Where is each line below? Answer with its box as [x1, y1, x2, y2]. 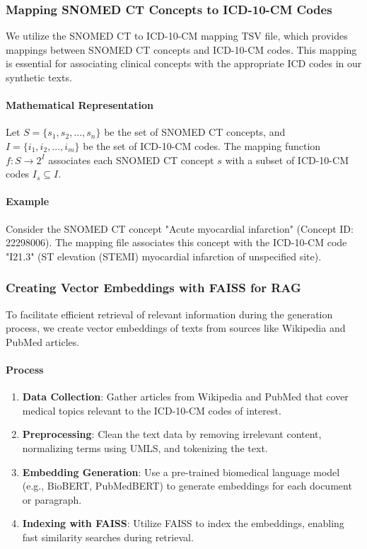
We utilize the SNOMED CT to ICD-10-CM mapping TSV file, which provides [6, 28, 348, 43]
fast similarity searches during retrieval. [22, 529, 194, 544]
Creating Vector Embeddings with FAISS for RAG [6, 279, 301, 296]
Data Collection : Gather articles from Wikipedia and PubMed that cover [22, 389, 349, 404]
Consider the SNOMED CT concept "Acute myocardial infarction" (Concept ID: [6, 221, 354, 236]
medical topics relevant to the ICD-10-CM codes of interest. [22, 403, 281, 417]
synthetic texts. [6, 70, 72, 84]
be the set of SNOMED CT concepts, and [104, 125, 286, 139]
